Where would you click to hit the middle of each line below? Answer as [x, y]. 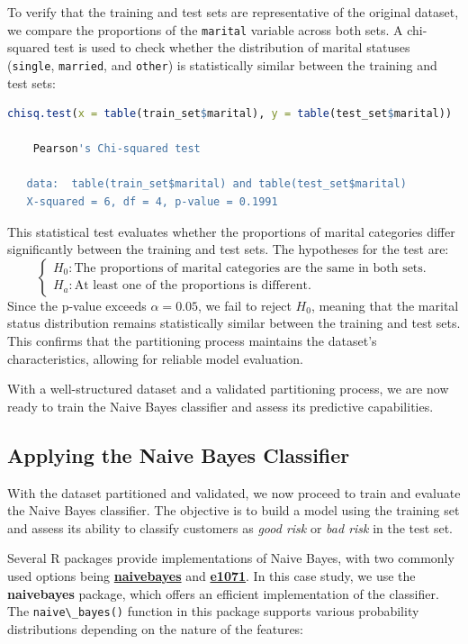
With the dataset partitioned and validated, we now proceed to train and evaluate [234, 492]
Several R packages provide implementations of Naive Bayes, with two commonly [231, 558]
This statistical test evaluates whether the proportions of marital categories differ [231, 231]
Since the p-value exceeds [77, 305]
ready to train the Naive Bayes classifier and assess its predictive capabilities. [220, 406]
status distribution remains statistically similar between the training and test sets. [234, 323]
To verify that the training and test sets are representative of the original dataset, [233, 12]
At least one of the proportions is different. [193, 286]
